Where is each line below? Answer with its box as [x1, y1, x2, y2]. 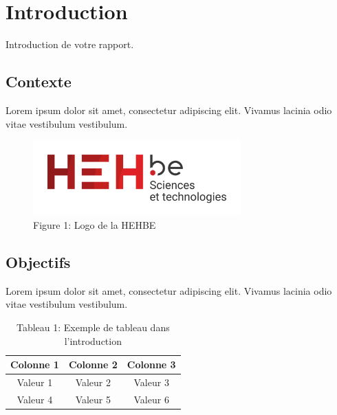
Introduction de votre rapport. [6, 37, 134, 52]
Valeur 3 [133, 375, 169, 390]
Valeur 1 [17, 375, 53, 390]
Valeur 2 [75, 375, 111, 390]
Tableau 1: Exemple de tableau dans [16, 319, 170, 334]
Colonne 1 [10, 357, 59, 372]
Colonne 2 [68, 357, 118, 372]
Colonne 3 [127, 357, 176, 372]
